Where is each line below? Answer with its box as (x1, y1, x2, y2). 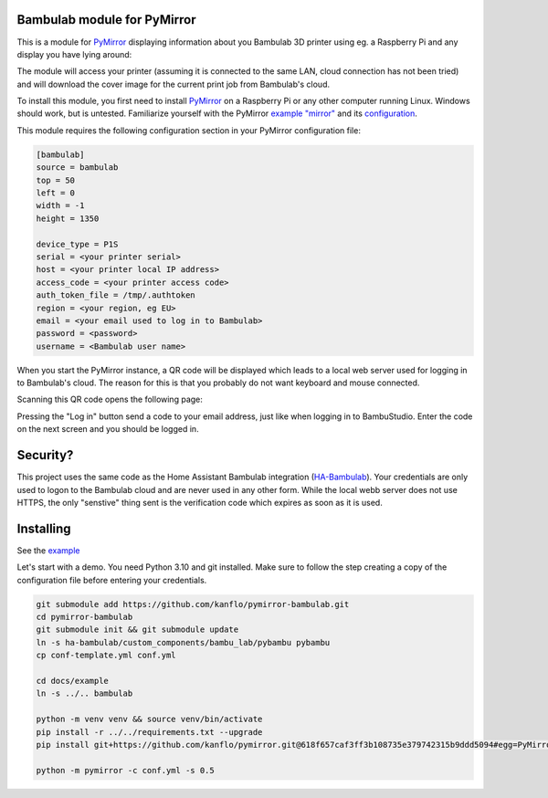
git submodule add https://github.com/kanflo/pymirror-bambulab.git (36, 599, 350, 609)
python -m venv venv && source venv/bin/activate (36, 714, 263, 725)
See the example (16, 544, 80, 556)
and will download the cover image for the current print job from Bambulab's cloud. (16, 79, 331, 89)
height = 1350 (36, 213, 100, 224)
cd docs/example (36, 676, 110, 686)
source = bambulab (36, 163, 119, 173)
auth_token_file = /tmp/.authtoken (36, 290, 195, 300)
